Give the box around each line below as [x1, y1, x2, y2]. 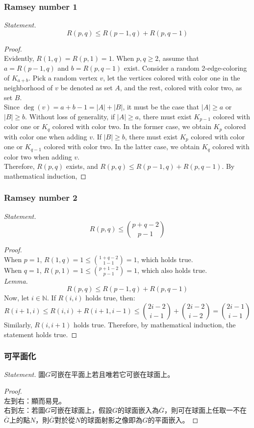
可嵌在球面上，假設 [51, 405, 113, 415]
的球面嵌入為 [118, 405, 159, 415]
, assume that [158, 53, 199, 63]
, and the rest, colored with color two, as [120, 82, 242, 93]
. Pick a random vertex [28, 72, 98, 82]
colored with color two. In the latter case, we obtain [44, 141, 200, 152]
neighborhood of [4, 82, 53, 93]
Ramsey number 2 [4, 191, 77, 204]
